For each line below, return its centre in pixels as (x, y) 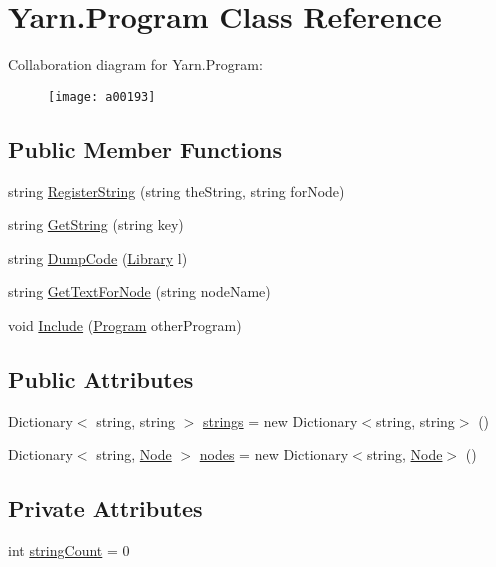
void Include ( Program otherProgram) (125, 324)
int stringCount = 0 (69, 550)
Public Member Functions (145, 148)
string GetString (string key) (96, 224)
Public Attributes (101, 378)
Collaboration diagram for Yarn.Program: (135, 64)
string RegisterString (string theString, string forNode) (176, 190)
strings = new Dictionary (280, 420)
